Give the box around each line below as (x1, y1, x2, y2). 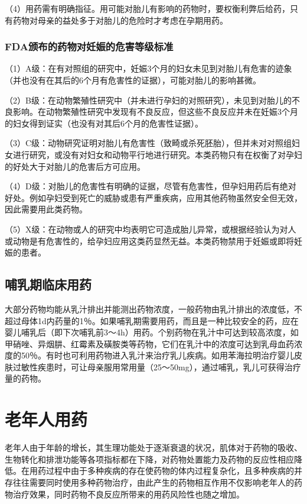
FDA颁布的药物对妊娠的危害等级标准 (5, 39, 174, 54)
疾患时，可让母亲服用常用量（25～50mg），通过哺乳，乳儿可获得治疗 (37, 360, 301, 373)
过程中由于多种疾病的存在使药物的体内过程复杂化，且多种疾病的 (45, 464, 294, 477)
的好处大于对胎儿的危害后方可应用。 (5, 160, 145, 172)
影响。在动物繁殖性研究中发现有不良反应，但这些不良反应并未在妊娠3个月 (12, 105, 298, 118)
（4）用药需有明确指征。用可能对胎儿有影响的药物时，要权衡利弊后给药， (5, 2, 290, 14)
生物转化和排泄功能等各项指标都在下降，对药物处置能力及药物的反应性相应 (5, 453, 294, 465)
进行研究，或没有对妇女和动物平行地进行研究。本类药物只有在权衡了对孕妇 (12, 148, 302, 160)
